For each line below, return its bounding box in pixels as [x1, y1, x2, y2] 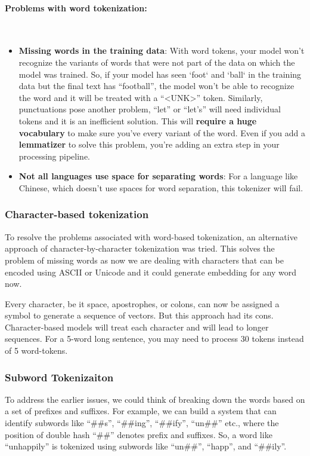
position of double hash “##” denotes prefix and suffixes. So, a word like [5, 428, 272, 440]
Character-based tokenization [5, 207, 149, 222]
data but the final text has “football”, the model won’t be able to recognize [18, 79, 294, 92]
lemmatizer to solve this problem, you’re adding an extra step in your [18, 138, 280, 151]
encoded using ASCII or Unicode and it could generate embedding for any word [5, 265, 297, 278]
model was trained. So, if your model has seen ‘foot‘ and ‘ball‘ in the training [18, 68, 302, 80]
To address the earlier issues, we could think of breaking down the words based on [5, 393, 305, 405]
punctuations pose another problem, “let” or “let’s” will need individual [18, 103, 281, 115]
